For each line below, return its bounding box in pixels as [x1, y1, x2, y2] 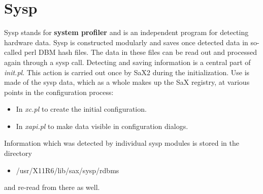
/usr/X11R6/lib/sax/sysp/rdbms [16, 165, 119, 175]
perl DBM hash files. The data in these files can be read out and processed [24, 47, 257, 57]
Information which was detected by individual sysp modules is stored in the [4, 138, 239, 148]
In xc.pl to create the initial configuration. [16, 104, 147, 114]
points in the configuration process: [4, 86, 114, 97]
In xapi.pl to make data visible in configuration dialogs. [16, 120, 188, 131]
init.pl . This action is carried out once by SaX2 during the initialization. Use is [4, 67, 250, 77]
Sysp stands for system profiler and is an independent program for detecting [4, 27, 249, 38]
